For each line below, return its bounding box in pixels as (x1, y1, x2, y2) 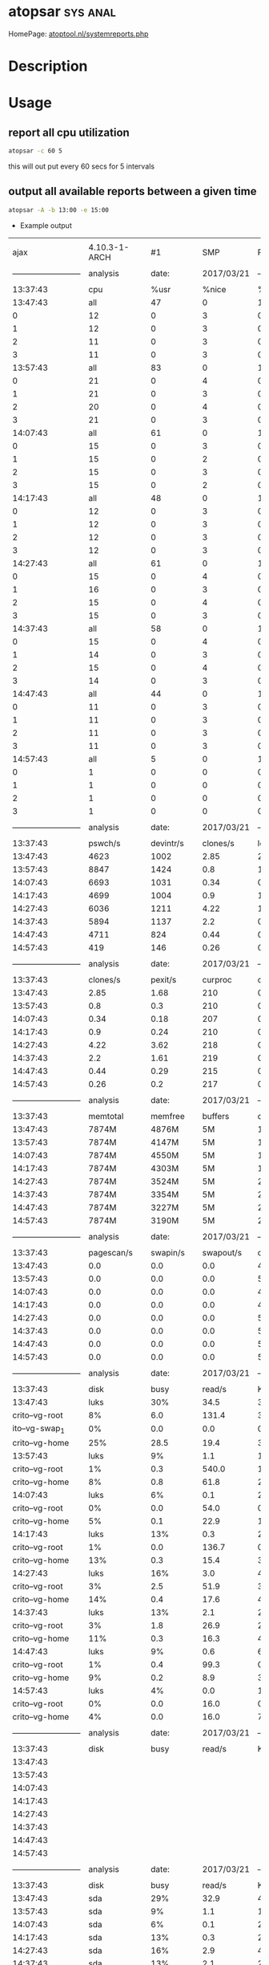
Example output (19, 220, 72, 230)
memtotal (88, 1110, 124, 1121)
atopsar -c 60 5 (8, 147, 62, 155)
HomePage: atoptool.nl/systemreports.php (8, 29, 149, 39)
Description (8, 57, 88, 75)
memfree (151, 1110, 186, 1121)
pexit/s (151, 974, 177, 985)
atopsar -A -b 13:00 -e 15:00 (8, 205, 110, 214)
